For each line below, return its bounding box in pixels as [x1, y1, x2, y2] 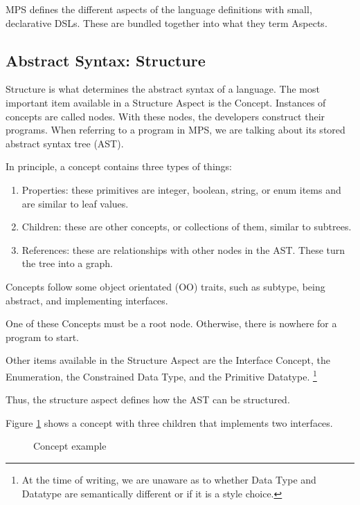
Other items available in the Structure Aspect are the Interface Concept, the [6, 353, 330, 367]
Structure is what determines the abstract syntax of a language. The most [6, 82, 320, 96]
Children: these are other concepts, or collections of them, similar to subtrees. [21, 219, 352, 234]
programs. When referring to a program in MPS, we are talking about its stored [6, 122, 345, 137]
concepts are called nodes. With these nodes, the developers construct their [6, 109, 325, 123]
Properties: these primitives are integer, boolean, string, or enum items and [21, 182, 341, 196]
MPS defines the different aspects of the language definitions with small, [6, 2, 312, 16]
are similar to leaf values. [21, 196, 129, 210]
